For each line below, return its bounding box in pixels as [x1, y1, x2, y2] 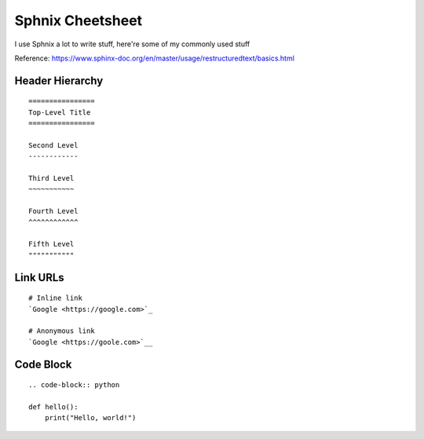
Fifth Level [28, 240, 75, 249]
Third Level [28, 174, 75, 183]
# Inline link [28, 294, 82, 302]
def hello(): [28, 402, 79, 412]
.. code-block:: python [28, 381, 120, 390]
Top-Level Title [28, 108, 91, 117]
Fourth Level [28, 207, 79, 216]
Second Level [28, 141, 79, 149]
